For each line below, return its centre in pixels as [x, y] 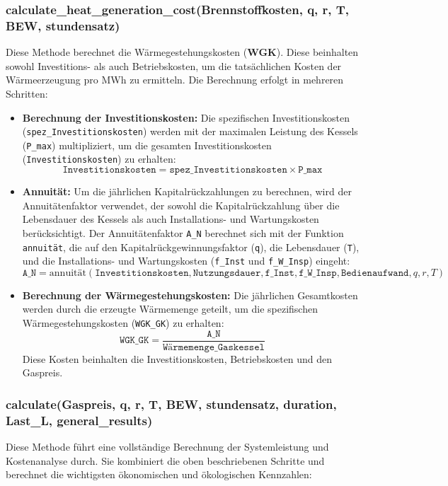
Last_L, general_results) [79, 420]
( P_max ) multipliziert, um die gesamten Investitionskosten [147, 145]
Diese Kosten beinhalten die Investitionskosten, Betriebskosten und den [177, 358]
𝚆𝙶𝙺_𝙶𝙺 [134, 341]
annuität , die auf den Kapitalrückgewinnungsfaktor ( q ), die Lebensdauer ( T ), [191, 247]
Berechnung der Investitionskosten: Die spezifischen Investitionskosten [186, 117]
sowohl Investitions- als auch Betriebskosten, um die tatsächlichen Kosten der [174, 65]
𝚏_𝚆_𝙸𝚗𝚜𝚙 [318, 273]
